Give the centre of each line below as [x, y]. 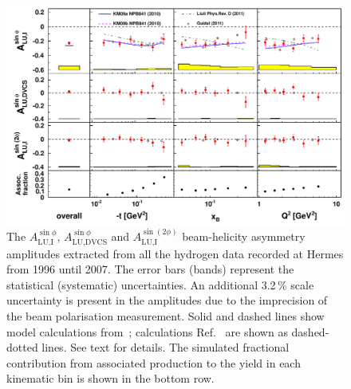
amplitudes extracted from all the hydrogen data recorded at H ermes [175, 253]
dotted [22, 347]
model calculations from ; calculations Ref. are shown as [147, 331]
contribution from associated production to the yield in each [154, 362]
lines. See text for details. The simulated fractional [166, 347]
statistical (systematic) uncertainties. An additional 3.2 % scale [160, 284]
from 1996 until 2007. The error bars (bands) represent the [150, 269]
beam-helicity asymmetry [244, 236]
